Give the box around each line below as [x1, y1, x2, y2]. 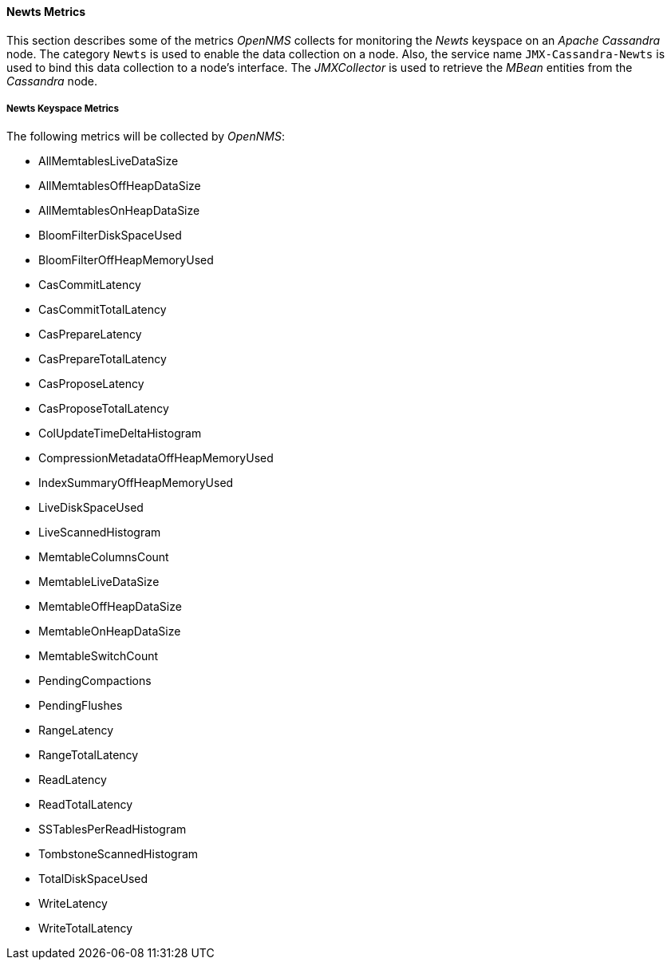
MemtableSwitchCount [38, 649, 159, 663]
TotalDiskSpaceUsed [38, 872, 148, 886]
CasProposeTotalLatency [38, 402, 169, 416]
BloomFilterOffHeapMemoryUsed [38, 253, 214, 267]
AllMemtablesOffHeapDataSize [38, 179, 201, 193]
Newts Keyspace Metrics [6, 103, 119, 114]
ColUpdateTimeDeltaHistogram [38, 426, 202, 441]
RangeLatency [38, 723, 114, 738]
